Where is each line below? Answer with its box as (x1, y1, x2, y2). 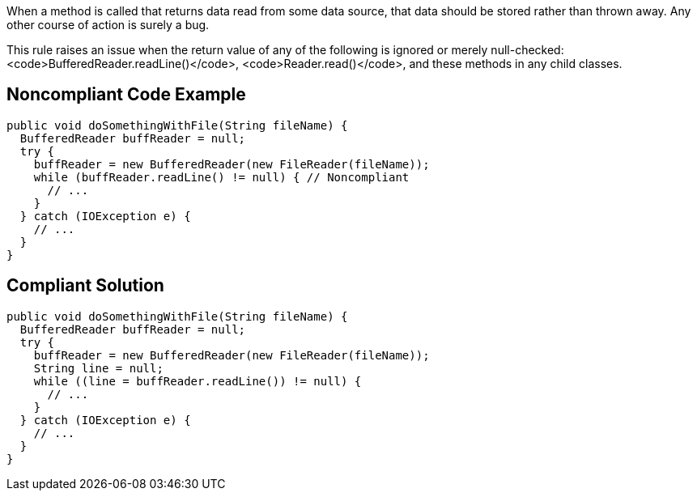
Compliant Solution (6, 275, 164, 296)
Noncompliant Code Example (6, 84, 246, 105)
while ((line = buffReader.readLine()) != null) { (33, 374, 362, 388)
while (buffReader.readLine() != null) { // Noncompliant (33, 170, 410, 184)
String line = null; (33, 361, 164, 375)
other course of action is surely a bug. (6, 18, 210, 32)
